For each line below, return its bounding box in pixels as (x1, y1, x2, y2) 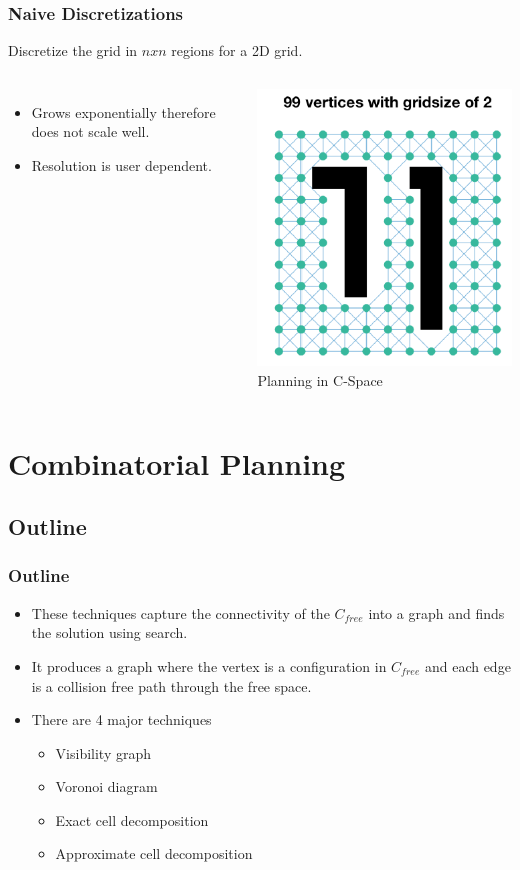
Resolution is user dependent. (31, 155, 212, 175)
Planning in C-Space (257, 369, 383, 390)
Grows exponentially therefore (31, 101, 216, 122)
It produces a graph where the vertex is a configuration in (31, 655, 387, 676)
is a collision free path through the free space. (31, 675, 312, 696)
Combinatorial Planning (8, 442, 346, 483)
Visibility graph (55, 742, 152, 763)
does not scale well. (31, 121, 150, 142)
